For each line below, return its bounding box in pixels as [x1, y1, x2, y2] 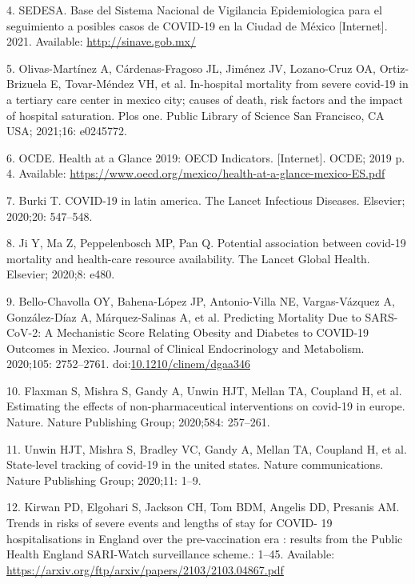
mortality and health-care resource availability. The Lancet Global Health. [6, 250, 370, 266]
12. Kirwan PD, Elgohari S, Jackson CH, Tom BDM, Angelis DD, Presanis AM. [6, 498, 400, 515]
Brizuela [6, 75, 47, 92]
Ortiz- [379, 59, 409, 76]
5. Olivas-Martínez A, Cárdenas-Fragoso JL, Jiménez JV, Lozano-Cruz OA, [6, 59, 376, 76]
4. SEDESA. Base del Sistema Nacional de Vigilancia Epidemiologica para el [6, 2, 382, 18]
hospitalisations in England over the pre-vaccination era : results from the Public [6, 530, 403, 546]
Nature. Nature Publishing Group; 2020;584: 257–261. [6, 414, 270, 430]
